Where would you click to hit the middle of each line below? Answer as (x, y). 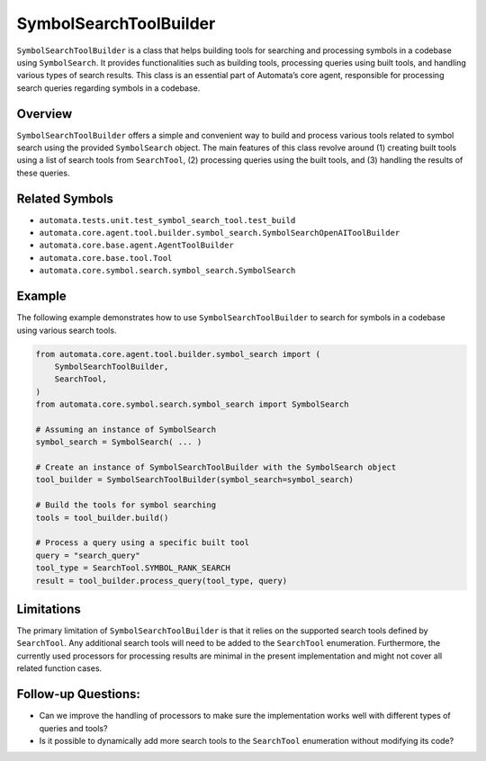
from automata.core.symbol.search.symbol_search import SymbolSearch (192, 404)
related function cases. (59, 668)
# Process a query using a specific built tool (142, 543)
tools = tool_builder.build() (102, 518)
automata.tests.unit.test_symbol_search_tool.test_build (167, 220)
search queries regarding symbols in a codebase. (108, 88)
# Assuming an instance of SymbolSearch (126, 429)
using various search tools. (67, 330)
